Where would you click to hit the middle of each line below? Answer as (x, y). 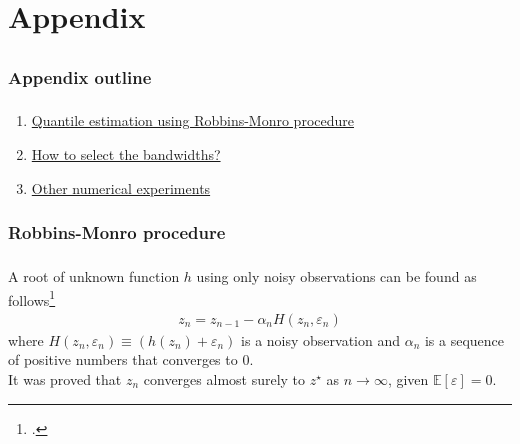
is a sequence (464, 339)
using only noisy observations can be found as (336, 275)
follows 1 (32, 298)
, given (408, 379)
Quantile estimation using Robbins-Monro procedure (192, 120)
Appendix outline (80, 76)
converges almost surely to (224, 379)
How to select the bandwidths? (126, 153)
